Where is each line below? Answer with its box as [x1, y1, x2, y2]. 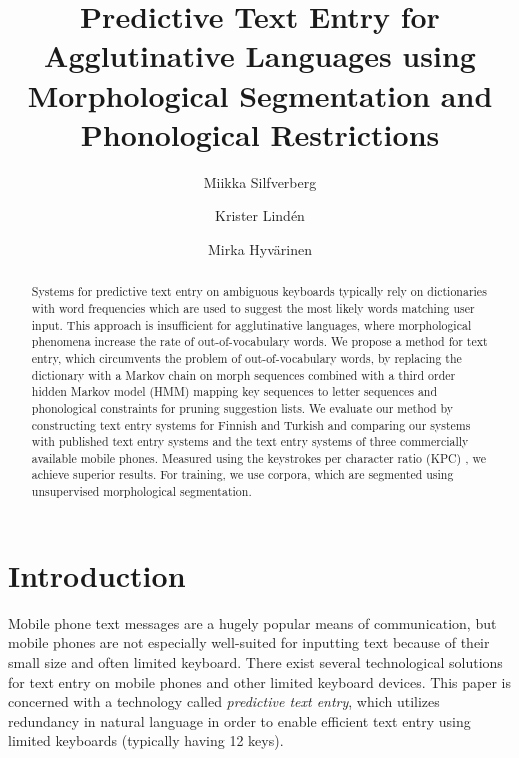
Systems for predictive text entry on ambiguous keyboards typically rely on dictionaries [31, 283, 487, 300]
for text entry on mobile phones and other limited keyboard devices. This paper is [8, 671, 511, 692]
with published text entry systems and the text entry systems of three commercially [31, 433, 469, 450]
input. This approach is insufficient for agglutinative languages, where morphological [31, 316, 472, 333]
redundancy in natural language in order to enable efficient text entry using [8, 710, 471, 731]
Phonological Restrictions [80, 113, 440, 154]
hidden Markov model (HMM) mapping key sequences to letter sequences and [31, 383, 438, 400]
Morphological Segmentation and [27, 74, 493, 115]
